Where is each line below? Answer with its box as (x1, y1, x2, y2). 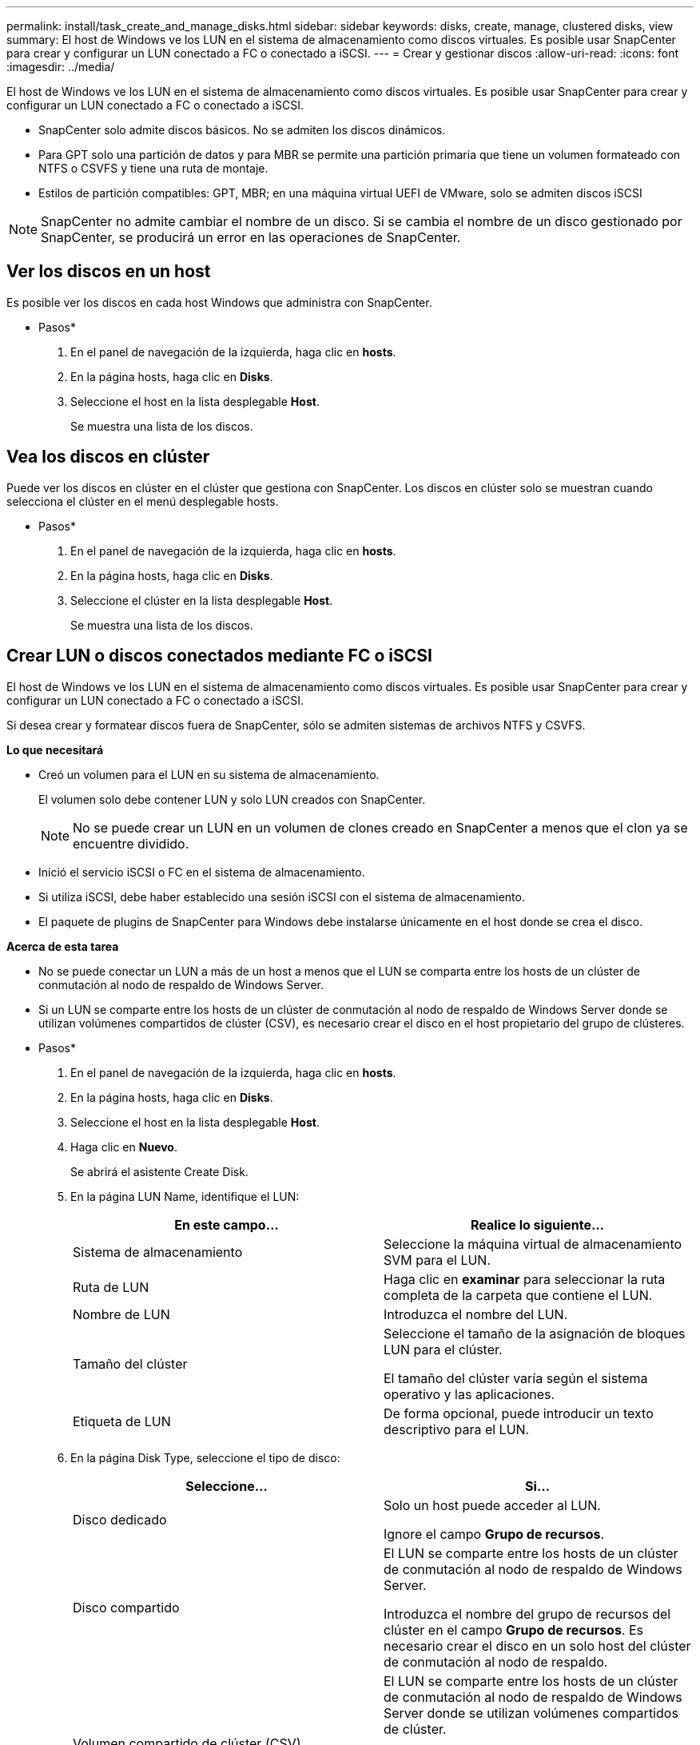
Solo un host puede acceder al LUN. (384, 1497, 601, 1513)
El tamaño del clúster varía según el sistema (384, 1369, 648, 1386)
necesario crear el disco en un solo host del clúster (384, 1637, 691, 1654)
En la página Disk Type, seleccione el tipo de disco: (70, 1450, 340, 1465)
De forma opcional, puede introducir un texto (384, 1405, 654, 1421)
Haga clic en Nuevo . (70, 1139, 177, 1154)
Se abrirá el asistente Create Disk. (70, 1164, 249, 1179)
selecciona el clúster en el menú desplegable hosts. (6, 494, 279, 508)
